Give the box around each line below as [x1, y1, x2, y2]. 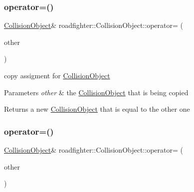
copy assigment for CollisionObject [4, 70, 110, 80]
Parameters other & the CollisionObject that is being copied [4, 87, 189, 97]
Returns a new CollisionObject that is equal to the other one [4, 104, 190, 114]
